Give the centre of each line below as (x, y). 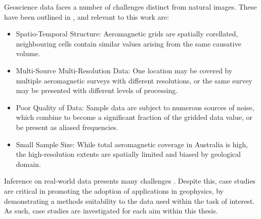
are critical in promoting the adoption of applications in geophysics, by (114, 190)
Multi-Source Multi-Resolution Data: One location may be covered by (124, 70)
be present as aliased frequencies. (67, 127)
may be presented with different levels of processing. (97, 90)
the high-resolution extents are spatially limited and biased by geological (128, 154)
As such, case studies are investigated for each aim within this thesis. (111, 211)
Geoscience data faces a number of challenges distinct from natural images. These (130, 7)
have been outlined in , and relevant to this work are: (87, 16)
